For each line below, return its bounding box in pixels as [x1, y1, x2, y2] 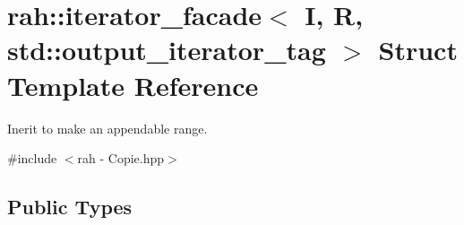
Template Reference [7, 66, 259, 103]
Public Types [7, 193, 133, 221]
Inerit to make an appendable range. [7, 118, 208, 137]
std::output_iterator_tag [7, 31, 326, 68]
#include [7, 149, 57, 168]
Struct [378, 31, 458, 68]
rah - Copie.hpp [77, 149, 165, 168]
